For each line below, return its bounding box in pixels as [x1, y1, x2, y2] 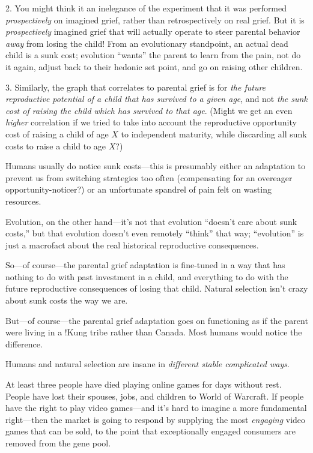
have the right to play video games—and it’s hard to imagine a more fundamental [5, 401, 307, 414]
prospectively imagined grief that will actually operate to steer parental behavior [5, 25, 300, 38]
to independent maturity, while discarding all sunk [121, 127, 307, 140]
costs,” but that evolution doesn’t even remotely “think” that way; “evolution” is [5, 227, 304, 239]
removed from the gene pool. [5, 437, 111, 449]
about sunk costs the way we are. [5, 294, 128, 307]
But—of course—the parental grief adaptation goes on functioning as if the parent [5, 314, 308, 326]
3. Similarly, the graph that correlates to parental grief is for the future [5, 80, 266, 93]
